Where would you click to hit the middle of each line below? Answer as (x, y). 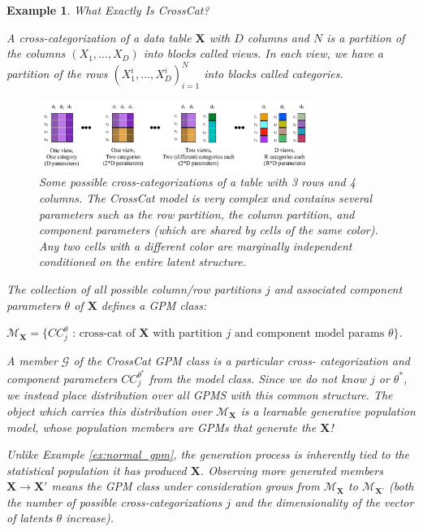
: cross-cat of (104, 334)
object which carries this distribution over (109, 410)
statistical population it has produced (97, 470)
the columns (36, 53)
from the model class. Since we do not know (257, 378)
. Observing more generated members (291, 470)
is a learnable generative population (328, 410)
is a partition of (366, 37)
